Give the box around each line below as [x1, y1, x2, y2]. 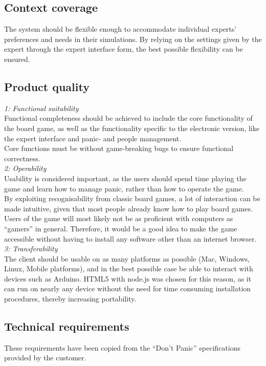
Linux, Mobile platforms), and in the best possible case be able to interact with [4, 263, 253, 274]
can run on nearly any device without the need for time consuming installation [4, 283, 251, 294]
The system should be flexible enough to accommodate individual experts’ [4, 24, 237, 34]
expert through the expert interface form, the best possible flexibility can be [4, 44, 243, 54]
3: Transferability [4, 243, 58, 254]
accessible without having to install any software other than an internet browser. [4, 233, 257, 244]
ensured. [4, 53, 30, 64]
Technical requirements [4, 318, 129, 334]
